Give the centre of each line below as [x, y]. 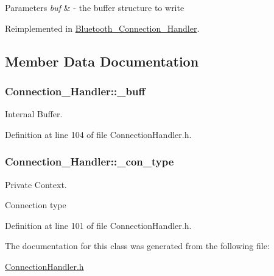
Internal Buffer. [34, 114]
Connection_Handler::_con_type [90, 162]
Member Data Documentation [102, 61]
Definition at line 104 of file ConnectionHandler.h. [98, 134]
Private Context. [36, 184]
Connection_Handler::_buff [75, 91]
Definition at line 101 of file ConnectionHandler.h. [98, 225]
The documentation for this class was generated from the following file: [137, 246]
